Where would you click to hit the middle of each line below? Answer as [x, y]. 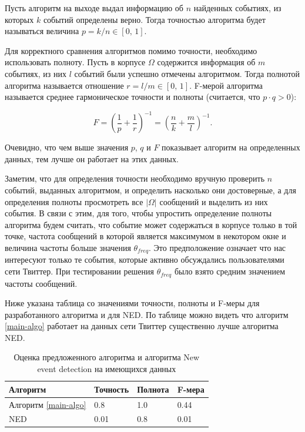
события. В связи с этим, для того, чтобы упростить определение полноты [138, 213]
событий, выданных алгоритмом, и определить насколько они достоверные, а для [150, 190]
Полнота [153, 389]
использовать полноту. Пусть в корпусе [75, 62]
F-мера [191, 389]
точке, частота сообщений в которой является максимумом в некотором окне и [145, 236]
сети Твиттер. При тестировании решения [80, 271]
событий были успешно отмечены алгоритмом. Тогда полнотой [187, 73]
